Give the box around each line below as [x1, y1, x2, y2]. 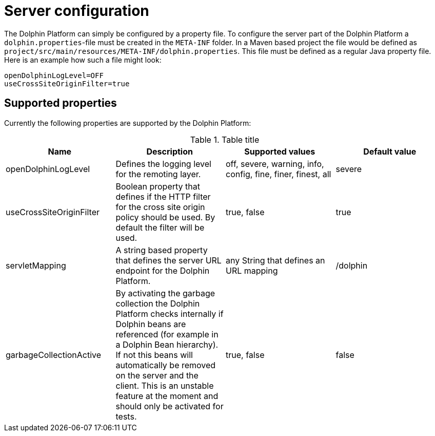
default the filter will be [115, 222, 205, 233]
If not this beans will [115, 349, 193, 360]
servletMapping [6, 260, 66, 271]
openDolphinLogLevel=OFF [4, 71, 104, 80]
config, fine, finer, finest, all [226, 168, 331, 179]
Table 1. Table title [190, 134, 260, 145]
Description [146, 146, 193, 157]
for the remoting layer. [115, 168, 201, 179]
